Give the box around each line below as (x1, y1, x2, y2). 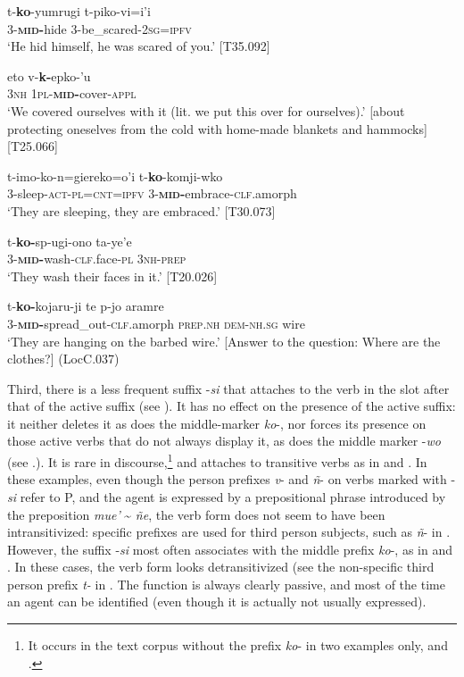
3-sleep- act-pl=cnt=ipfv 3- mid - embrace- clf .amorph (7, 184, 297, 203)
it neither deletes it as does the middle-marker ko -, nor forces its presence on (7, 414, 427, 432)
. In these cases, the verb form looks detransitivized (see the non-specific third (7, 557, 435, 576)
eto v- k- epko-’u (7, 66, 91, 85)
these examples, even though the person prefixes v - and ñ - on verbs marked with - (7, 470, 456, 489)
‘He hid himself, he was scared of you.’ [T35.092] (7, 37, 270, 55)
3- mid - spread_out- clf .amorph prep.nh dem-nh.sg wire (7, 313, 305, 332)
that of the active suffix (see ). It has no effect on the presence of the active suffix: (7, 397, 456, 415)
